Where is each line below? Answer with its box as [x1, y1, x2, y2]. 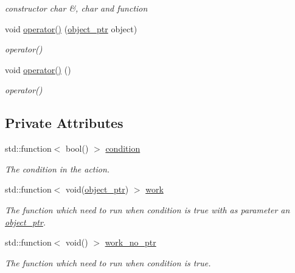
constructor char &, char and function [5, 2, 148, 14]
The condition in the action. [5, 162, 110, 175]
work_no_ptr [105, 236, 156, 249]
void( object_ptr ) [66, 183, 129, 196]
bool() [66, 142, 89, 155]
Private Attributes [5, 113, 123, 132]
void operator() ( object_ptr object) [5, 22, 137, 35]
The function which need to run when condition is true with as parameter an [5, 203, 290, 216]
